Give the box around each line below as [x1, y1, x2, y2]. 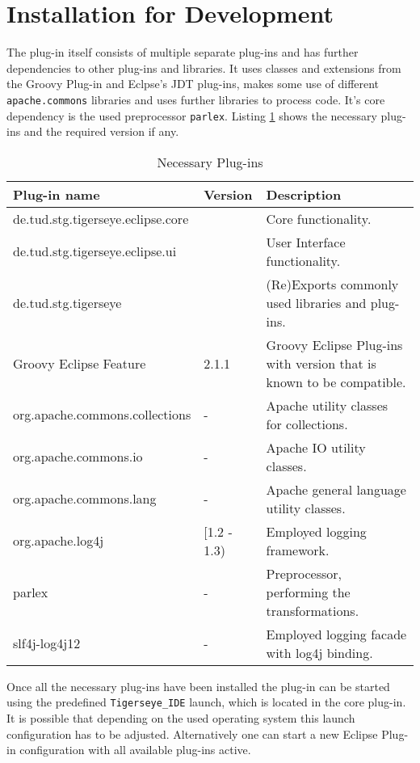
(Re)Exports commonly [266, 274, 399, 293]
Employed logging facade [266, 624, 407, 643]
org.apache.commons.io [13, 447, 143, 466]
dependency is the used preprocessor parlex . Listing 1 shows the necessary [6, 107, 377, 124]
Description [266, 184, 342, 204]
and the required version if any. [23, 123, 179, 140]
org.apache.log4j [13, 531, 104, 550]
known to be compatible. [266, 372, 406, 391]
